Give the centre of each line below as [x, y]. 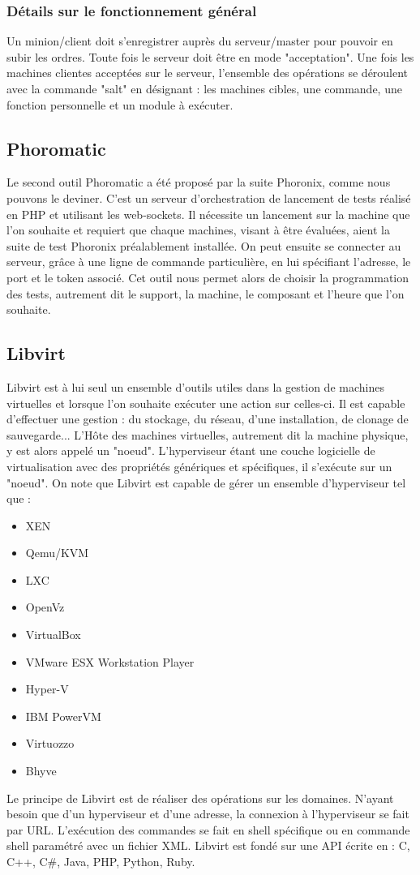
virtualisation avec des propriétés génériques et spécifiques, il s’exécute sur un [199, 466]
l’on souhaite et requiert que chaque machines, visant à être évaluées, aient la [198, 230]
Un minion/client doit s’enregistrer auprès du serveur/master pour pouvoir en [200, 41]
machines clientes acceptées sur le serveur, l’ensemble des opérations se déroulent [208, 73]
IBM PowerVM [63, 716]
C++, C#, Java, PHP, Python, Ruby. [101, 861]
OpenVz [45, 607]
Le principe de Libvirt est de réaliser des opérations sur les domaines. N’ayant [200, 798]
